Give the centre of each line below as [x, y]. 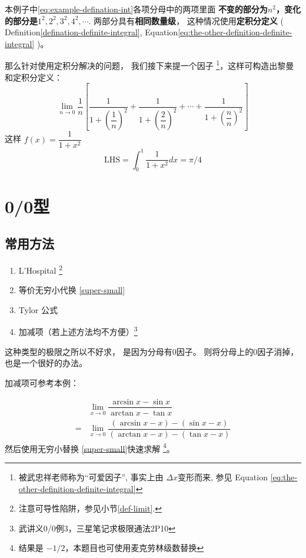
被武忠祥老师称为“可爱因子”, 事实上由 [91, 476]
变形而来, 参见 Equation [222, 476]
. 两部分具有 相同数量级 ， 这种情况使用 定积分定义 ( [186, 20]
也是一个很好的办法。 [46, 363]
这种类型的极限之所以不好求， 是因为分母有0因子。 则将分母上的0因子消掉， [152, 351]
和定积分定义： [34, 77]
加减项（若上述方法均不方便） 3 [78, 331]
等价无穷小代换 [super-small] [72, 290]
